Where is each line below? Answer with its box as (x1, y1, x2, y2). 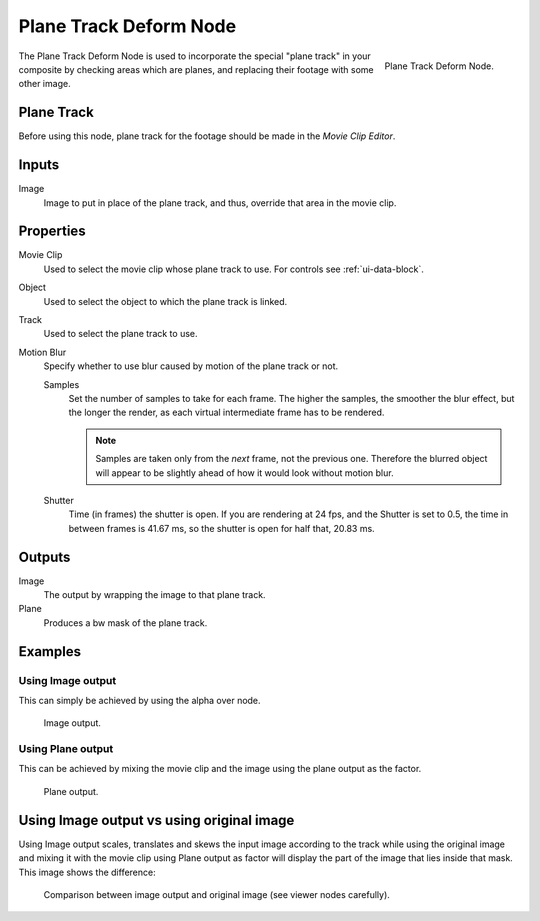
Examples (18, 643, 82, 660)
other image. (18, 78, 71, 90)
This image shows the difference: (18, 866, 156, 878)
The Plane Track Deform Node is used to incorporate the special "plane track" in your (18, 50, 372, 62)
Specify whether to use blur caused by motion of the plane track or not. (43, 360, 339, 372)
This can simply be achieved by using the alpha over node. (18, 694, 261, 706)
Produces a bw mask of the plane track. (43, 616, 208, 629)
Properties (18, 223, 86, 240)
